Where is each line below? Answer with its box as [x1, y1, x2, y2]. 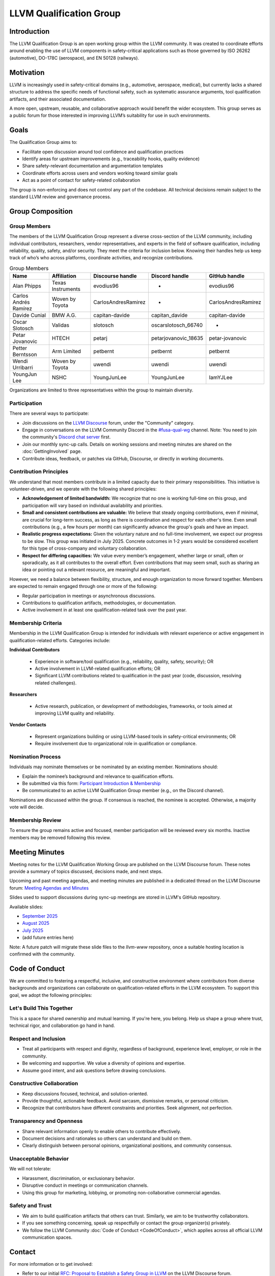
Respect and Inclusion [9, 1035, 66, 1042]
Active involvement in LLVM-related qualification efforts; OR [35, 666, 160, 672]
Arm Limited [51, 348, 81, 355]
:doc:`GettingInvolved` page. [22, 448, 82, 454]
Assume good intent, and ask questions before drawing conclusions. [22, 1067, 167, 1073]
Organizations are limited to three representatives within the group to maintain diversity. [9, 387, 194, 393]
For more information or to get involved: [9, 1261, 93, 1267]
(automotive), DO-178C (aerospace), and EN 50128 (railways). [9, 55, 140, 61]
